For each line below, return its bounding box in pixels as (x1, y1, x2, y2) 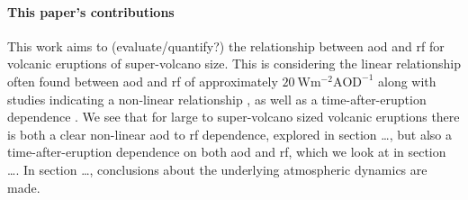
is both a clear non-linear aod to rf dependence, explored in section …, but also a (7, 124, 452, 143)
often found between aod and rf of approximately (7, 71, 278, 90)
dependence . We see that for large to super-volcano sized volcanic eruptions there (7, 107, 460, 126)
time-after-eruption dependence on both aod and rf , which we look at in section (7, 142, 446, 161)
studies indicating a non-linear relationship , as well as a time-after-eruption (7, 89, 427, 108)
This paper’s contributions (7, 2, 175, 21)
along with (378, 71, 436, 90)
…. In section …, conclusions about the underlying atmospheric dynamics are (7, 159, 427, 178)
